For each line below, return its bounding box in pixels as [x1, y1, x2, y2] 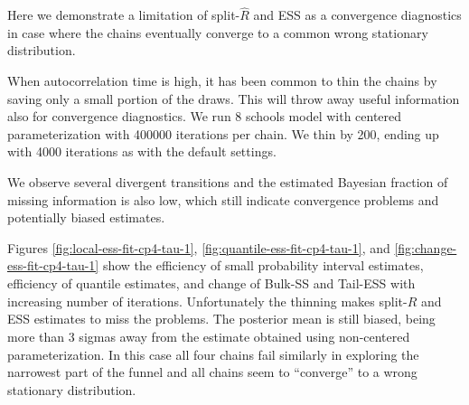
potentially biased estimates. [7, 208, 165, 227]
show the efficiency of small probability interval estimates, [102, 256, 424, 275]
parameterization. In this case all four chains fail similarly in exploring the [7, 344, 419, 363]
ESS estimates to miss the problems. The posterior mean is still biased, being [7, 309, 436, 328]
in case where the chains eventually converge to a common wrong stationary [7, 23, 428, 42]
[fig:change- [394, 238, 457, 257]
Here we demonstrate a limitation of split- [7, 5, 240, 24]
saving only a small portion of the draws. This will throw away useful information [7, 89, 460, 108]
